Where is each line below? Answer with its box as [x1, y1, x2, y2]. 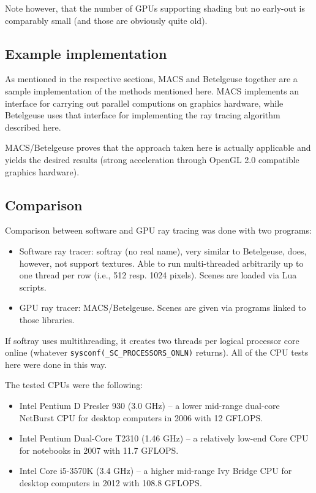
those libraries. [19, 313, 75, 326]
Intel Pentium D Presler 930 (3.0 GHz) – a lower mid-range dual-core [19, 399, 280, 411]
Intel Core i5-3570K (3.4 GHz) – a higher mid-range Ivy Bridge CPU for [19, 464, 292, 477]
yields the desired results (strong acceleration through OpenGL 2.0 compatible [5, 153, 299, 166]
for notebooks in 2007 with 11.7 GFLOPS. [19, 443, 179, 456]
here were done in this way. [5, 357, 107, 370]
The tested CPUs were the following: [5, 378, 143, 391]
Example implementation [5, 44, 167, 63]
